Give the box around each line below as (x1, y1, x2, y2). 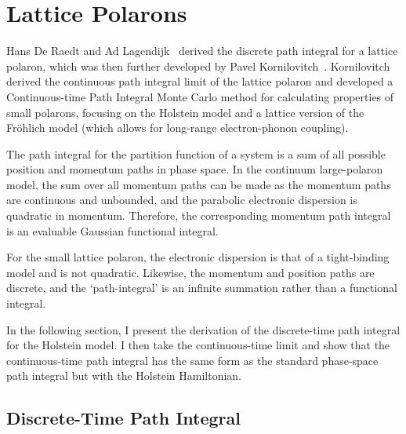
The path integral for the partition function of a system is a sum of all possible (6, 145, 386, 162)
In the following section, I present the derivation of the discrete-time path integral (6, 321, 401, 337)
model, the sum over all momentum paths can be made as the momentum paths (6, 176, 391, 192)
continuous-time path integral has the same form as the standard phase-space (6, 352, 379, 368)
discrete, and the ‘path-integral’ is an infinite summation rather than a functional (6, 279, 397, 296)
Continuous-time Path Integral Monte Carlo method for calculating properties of (6, 88, 394, 104)
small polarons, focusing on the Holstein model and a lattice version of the (6, 104, 364, 120)
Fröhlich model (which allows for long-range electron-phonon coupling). (6, 119, 349, 136)
